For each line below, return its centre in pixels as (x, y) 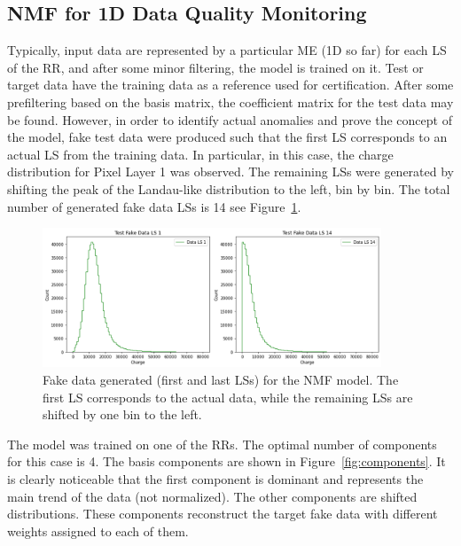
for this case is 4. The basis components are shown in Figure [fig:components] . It (227, 461)
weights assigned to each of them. (98, 530)
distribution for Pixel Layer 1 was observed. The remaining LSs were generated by (230, 172)
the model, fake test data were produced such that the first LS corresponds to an (227, 137)
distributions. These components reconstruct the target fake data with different (223, 514)
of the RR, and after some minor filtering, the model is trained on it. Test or (215, 67)
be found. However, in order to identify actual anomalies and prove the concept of (230, 119)
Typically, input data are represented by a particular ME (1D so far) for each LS (227, 50)
